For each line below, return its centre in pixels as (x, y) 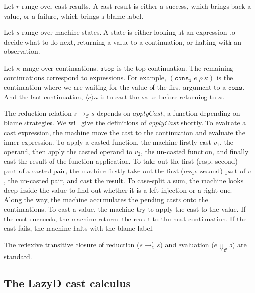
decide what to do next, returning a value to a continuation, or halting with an (123, 41)
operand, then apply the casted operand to (68, 151)
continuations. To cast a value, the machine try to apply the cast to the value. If (125, 209)
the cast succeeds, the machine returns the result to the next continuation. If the (125, 218)
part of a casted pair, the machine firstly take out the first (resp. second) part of (125, 170)
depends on (114, 113)
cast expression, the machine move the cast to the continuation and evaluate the (125, 132)
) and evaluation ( (187, 245)
